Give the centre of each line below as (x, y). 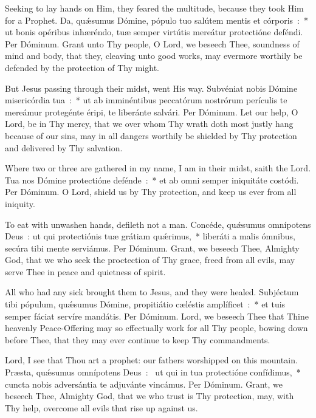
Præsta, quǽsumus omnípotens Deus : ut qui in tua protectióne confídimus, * (153, 372)
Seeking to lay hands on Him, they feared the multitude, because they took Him (154, 8)
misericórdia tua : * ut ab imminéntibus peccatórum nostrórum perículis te (146, 100)
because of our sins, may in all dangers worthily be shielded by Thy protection (151, 135)
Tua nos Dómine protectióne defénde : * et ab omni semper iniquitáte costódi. (152, 180)
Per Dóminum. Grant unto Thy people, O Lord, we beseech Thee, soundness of (152, 43)
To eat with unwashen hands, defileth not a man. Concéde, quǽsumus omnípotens (158, 224)
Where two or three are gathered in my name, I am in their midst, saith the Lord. (158, 168)
